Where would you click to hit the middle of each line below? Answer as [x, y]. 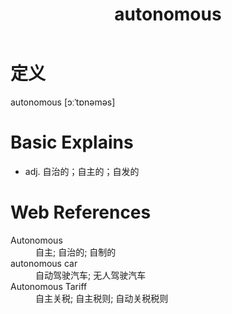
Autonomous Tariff [49, 286]
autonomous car [44, 263]
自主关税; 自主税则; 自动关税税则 [102, 298]
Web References [81, 212]
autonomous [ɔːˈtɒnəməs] [63, 102]
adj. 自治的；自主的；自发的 [82, 171]
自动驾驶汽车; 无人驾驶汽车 [91, 275]
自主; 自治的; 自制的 [76, 252]
